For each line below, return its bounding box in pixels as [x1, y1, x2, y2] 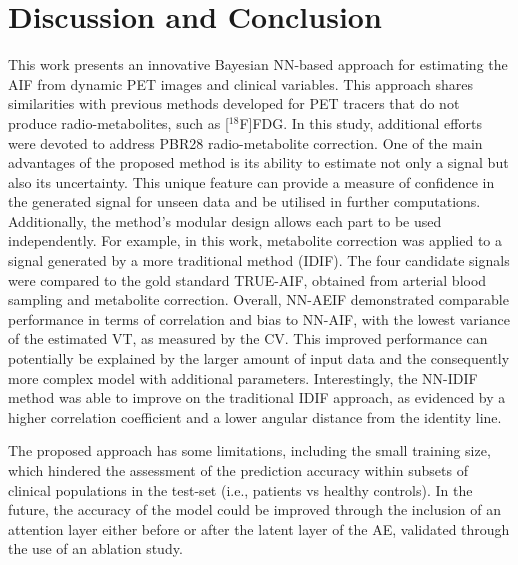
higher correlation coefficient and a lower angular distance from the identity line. [8, 406, 502, 427]
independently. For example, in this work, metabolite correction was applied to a [8, 230, 503, 251]
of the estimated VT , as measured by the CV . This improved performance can [8, 328, 488, 349]
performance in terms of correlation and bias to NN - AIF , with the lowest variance [8, 308, 510, 329]
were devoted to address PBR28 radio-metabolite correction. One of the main [8, 132, 483, 153]
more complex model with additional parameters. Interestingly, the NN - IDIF [8, 367, 478, 388]
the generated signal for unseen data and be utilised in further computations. [8, 191, 481, 212]
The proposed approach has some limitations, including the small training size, [8, 440, 491, 461]
